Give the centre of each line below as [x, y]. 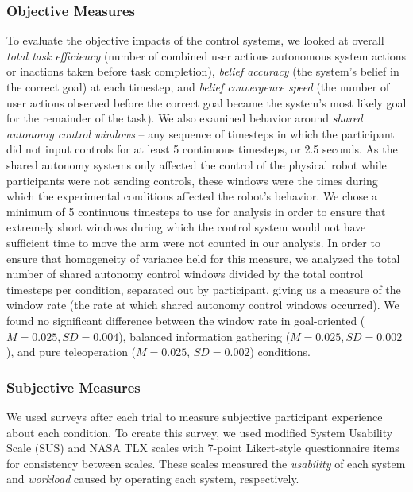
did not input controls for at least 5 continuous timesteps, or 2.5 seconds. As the [202, 149]
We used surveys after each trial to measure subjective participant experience [195, 416]
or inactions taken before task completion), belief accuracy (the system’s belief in [203, 71]
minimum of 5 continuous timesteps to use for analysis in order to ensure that [196, 211]
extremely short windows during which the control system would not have [186, 227]
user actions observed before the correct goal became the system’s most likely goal [206, 102]
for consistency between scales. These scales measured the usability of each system [206, 463]
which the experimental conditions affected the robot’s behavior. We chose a [192, 196]
